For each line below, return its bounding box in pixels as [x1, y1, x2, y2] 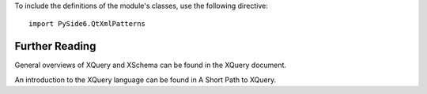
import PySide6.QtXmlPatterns [28, 20, 146, 28]
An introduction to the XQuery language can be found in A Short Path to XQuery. [14, 75, 277, 85]
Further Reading [14, 39, 96, 53]
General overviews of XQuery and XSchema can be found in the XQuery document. [14, 60, 287, 70]
